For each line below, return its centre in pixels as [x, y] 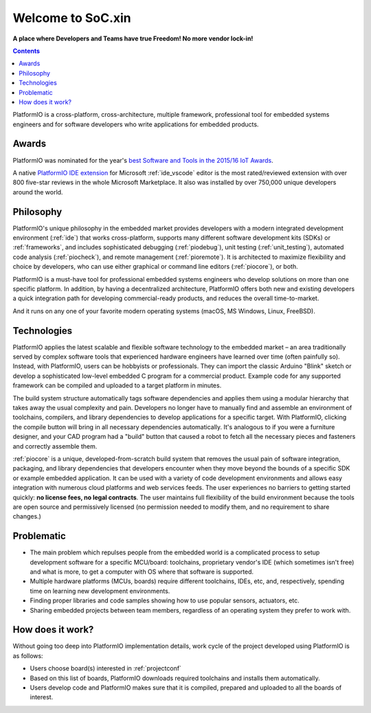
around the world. [38, 192]
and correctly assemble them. [55, 446]
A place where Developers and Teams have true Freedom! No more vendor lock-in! [133, 38]
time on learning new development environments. [100, 591]
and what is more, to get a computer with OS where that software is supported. [142, 572]
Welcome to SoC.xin [72, 18]
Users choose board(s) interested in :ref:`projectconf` [106, 668]
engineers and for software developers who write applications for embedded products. [136, 124]
